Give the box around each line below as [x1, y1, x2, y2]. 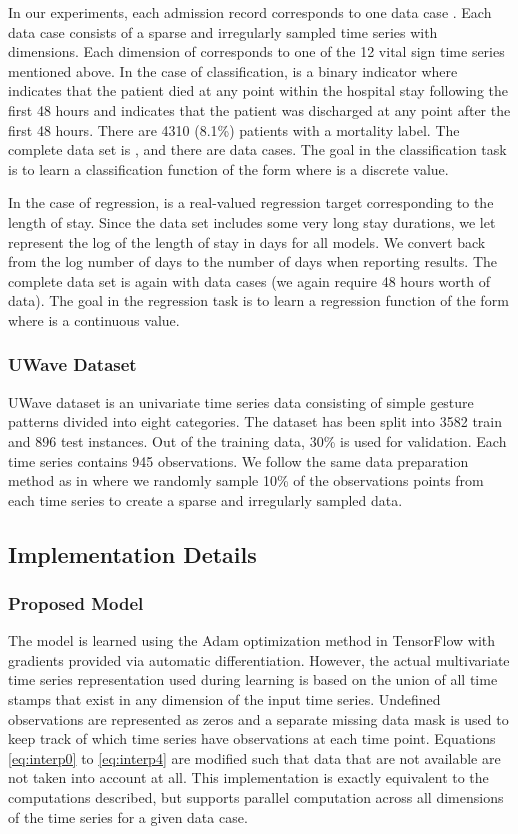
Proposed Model [8, 590, 144, 615]
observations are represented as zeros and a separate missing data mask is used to [8, 708, 509, 729]
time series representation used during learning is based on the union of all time [8, 669, 498, 690]
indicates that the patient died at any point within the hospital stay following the [8, 80, 508, 101]
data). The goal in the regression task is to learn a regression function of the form [8, 290, 509, 311]
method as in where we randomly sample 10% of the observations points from [8, 470, 484, 491]
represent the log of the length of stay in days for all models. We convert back [8, 231, 486, 252]
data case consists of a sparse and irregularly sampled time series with [8, 21, 438, 42]
